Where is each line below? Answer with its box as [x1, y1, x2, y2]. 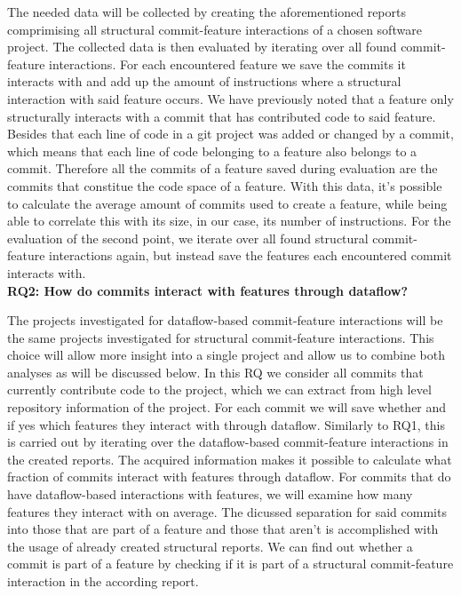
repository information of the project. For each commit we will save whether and [7, 398, 447, 417]
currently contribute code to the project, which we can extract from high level [7, 380, 432, 399]
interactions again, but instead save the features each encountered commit [49, 246, 452, 265]
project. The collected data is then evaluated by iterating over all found [7, 37, 397, 56]
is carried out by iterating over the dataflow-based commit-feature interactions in [7, 433, 449, 451]
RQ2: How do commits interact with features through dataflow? [7, 281, 409, 299]
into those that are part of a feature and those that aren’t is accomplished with [7, 520, 439, 538]
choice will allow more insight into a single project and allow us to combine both [7, 346, 446, 364]
